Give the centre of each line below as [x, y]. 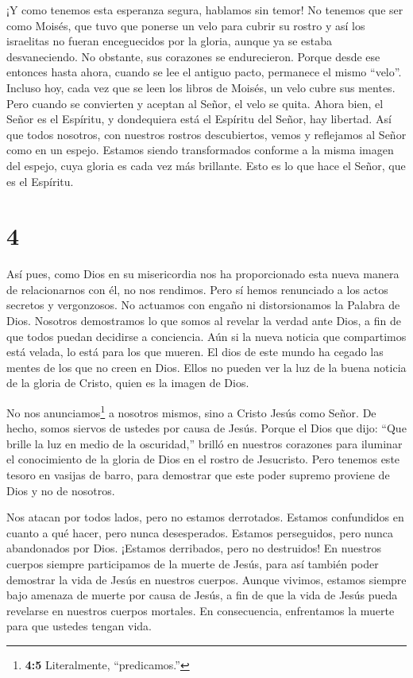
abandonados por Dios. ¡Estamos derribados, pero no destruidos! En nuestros [194, 548]
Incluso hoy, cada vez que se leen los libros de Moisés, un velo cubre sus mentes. [201, 87]
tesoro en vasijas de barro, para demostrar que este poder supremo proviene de [198, 475]
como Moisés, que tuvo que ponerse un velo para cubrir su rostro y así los [186, 25]
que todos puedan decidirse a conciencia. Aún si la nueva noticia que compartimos [206, 336]
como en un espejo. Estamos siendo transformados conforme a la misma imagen [200, 150]
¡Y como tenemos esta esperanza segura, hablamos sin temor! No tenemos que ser [205, 10]
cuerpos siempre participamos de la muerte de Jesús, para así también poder [193, 564]
